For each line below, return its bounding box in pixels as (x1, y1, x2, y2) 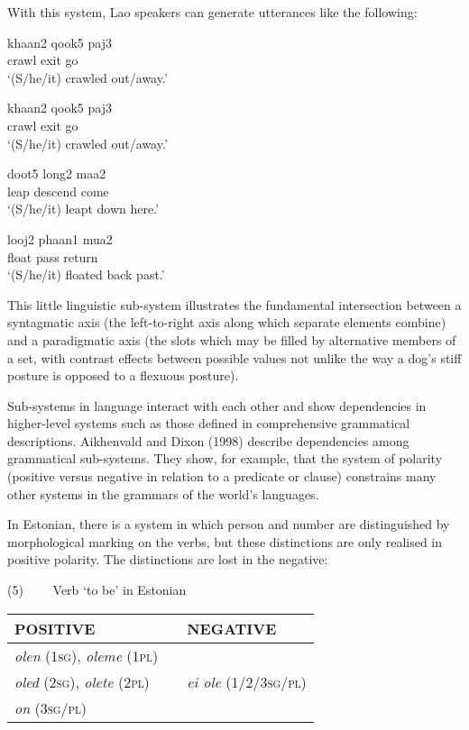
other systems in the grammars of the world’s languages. (7, 484, 319, 503)
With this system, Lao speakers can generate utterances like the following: (7, 3, 418, 21)
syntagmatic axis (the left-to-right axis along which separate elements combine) (7, 313, 446, 332)
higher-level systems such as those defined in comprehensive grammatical (7, 414, 410, 433)
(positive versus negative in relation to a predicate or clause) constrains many (7, 467, 437, 486)
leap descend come (7, 181, 109, 200)
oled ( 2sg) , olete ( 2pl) (14, 671, 150, 692)
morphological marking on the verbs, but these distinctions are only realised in (7, 532, 443, 551)
